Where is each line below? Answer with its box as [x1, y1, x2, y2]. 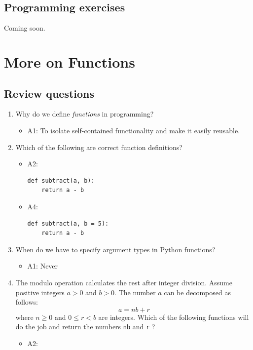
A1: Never [27, 261, 58, 271]
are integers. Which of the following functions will [98, 311, 249, 322]
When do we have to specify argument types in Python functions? [15, 244, 216, 254]
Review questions [4, 85, 95, 101]
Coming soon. [4, 23, 45, 33]
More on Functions [4, 51, 135, 72]
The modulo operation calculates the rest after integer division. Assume [15, 277, 232, 287]
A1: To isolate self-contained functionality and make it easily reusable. [27, 125, 240, 135]
